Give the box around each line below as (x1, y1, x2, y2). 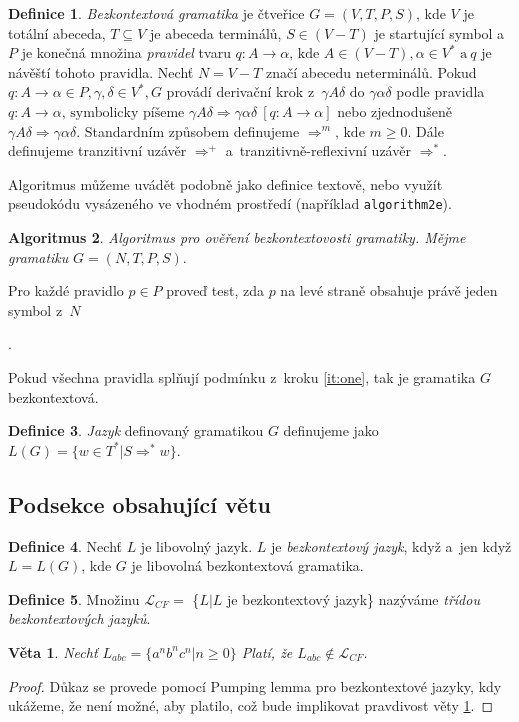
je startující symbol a (374, 22, 505, 43)
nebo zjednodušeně (337, 100, 453, 121)
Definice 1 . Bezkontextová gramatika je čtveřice (8, 3, 305, 23)
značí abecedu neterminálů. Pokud (265, 61, 477, 82)
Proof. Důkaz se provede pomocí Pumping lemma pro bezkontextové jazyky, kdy (8, 675, 502, 696)
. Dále (407, 120, 444, 141)
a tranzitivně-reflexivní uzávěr (225, 140, 411, 161)
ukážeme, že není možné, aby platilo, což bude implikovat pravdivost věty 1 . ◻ (8, 695, 493, 716)
